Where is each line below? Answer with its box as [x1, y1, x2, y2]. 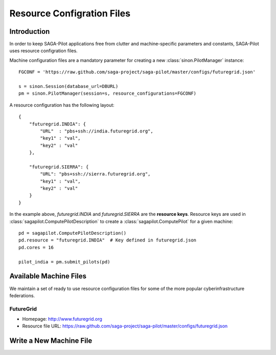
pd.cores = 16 [18, 245, 54, 250]
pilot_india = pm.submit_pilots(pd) [18, 259, 110, 264]
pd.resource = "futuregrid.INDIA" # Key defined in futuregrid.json [18, 237, 197, 243]
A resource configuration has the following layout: [9, 102, 114, 108]
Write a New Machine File [9, 337, 93, 345]
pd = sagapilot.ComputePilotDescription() [18, 230, 127, 236]
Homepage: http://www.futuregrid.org [22, 316, 102, 322]
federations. [9, 292, 35, 299]
